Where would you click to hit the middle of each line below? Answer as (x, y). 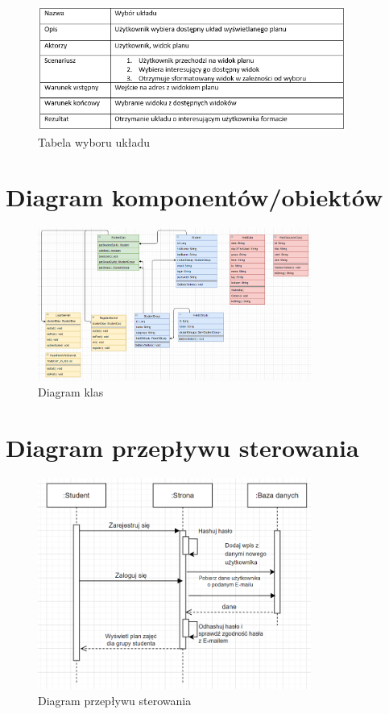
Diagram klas (71, 391)
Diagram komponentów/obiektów (194, 197)
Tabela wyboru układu (94, 141)
